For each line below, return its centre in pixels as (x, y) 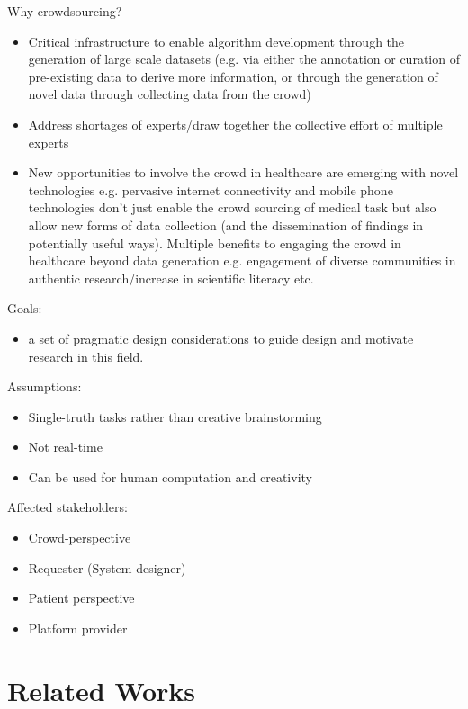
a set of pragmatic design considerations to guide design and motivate (221, 338)
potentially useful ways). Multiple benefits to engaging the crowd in (215, 242)
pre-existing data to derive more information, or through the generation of (233, 76)
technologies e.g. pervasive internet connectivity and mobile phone (211, 189)
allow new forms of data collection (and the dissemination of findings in (226, 224)
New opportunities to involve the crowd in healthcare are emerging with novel (243, 172)
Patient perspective (81, 598)
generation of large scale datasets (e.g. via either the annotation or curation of (244, 59)
